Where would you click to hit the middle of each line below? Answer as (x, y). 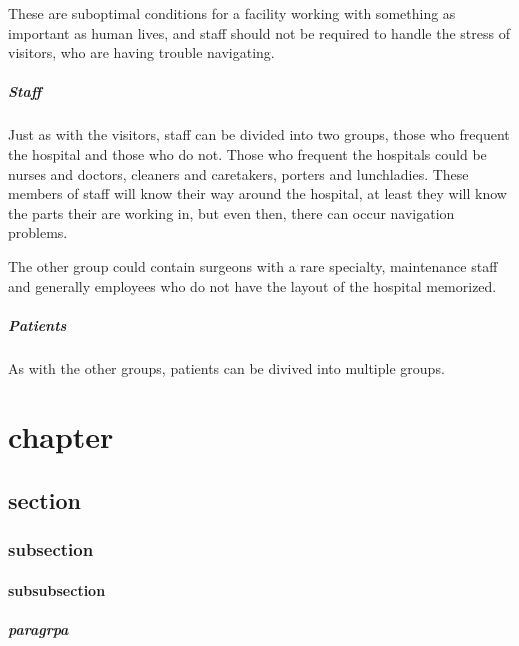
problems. (38, 232)
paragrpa (38, 629)
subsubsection (57, 589)
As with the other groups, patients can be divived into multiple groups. (226, 367)
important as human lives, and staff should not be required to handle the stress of (259, 32)
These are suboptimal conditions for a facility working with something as (232, 13)
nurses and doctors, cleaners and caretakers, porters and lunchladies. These (238, 173)
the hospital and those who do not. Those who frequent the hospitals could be (247, 153)
